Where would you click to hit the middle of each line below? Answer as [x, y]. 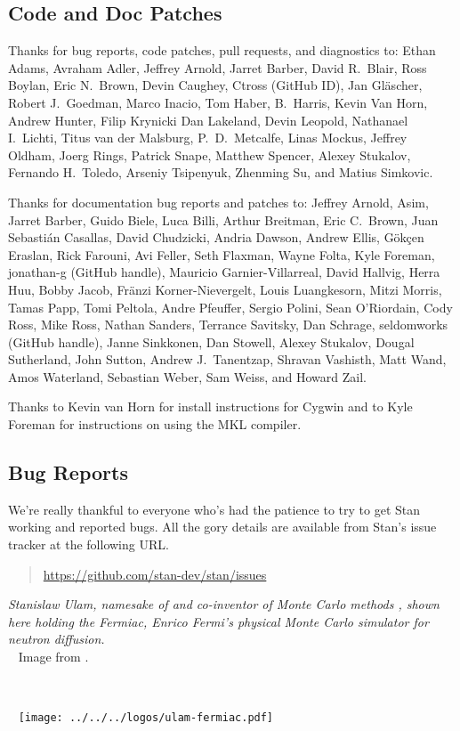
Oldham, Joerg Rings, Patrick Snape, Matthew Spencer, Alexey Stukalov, [210, 154]
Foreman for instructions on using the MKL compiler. [155, 424]
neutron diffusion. [56, 639]
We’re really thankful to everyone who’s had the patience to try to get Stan [214, 509]
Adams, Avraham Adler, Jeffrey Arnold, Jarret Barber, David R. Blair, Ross [218, 67]
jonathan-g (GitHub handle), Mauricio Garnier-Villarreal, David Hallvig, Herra [224, 272]
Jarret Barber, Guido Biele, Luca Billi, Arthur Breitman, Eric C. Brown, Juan [223, 219]
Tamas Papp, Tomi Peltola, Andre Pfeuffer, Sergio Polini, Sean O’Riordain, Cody [230, 307]
